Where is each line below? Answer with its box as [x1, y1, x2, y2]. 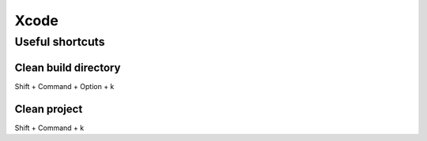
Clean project [14, 102, 83, 116]
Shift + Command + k [14, 123, 85, 132]
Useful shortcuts [14, 35, 105, 49]
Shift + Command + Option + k [14, 81, 115, 91]
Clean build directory [14, 61, 121, 74]
